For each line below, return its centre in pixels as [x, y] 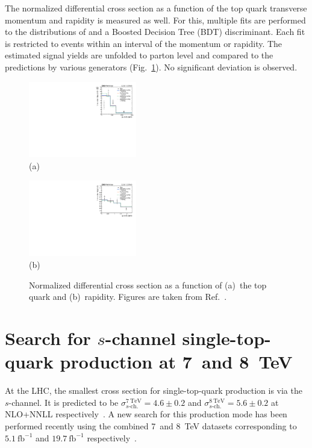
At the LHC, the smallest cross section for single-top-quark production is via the [154, 390]
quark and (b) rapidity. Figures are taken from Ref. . [128, 297]
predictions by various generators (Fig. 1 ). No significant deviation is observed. [151, 67]
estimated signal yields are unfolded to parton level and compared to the [139, 55]
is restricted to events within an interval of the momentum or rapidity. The [144, 43]
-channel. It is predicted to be [64, 402]
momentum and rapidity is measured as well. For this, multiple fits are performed [155, 20]
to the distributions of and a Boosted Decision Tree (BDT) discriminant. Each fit [155, 32]
